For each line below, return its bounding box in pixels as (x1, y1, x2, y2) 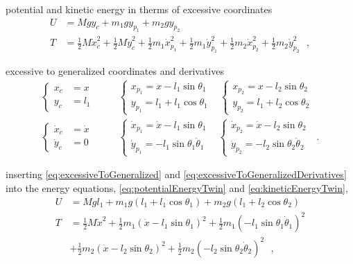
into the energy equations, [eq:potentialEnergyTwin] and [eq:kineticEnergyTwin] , (6, 181, 348, 195)
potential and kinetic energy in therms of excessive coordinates (6, 2, 273, 16)
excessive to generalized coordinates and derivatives (6, 63, 224, 78)
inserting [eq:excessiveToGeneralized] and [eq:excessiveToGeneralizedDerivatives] (6, 167, 347, 182)
